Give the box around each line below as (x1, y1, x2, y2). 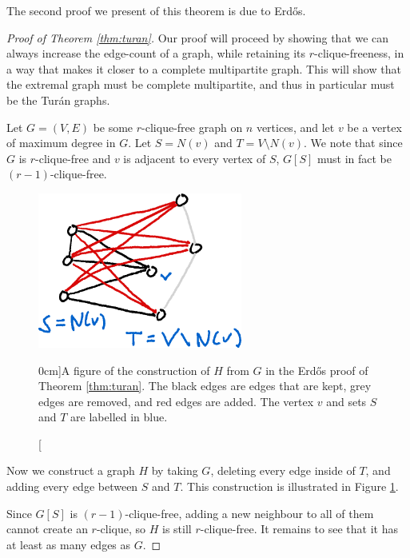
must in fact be (316, 149, 392, 166)
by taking (151, 462, 198, 479)
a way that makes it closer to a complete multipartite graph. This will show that (6, 60, 401, 77)
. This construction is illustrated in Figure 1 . (180, 478, 399, 495)
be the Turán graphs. (6, 91, 110, 108)
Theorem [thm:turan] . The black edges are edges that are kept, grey (38, 377, 372, 394)
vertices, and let (256, 118, 335, 135)
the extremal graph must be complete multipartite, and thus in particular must (6, 76, 395, 93)
